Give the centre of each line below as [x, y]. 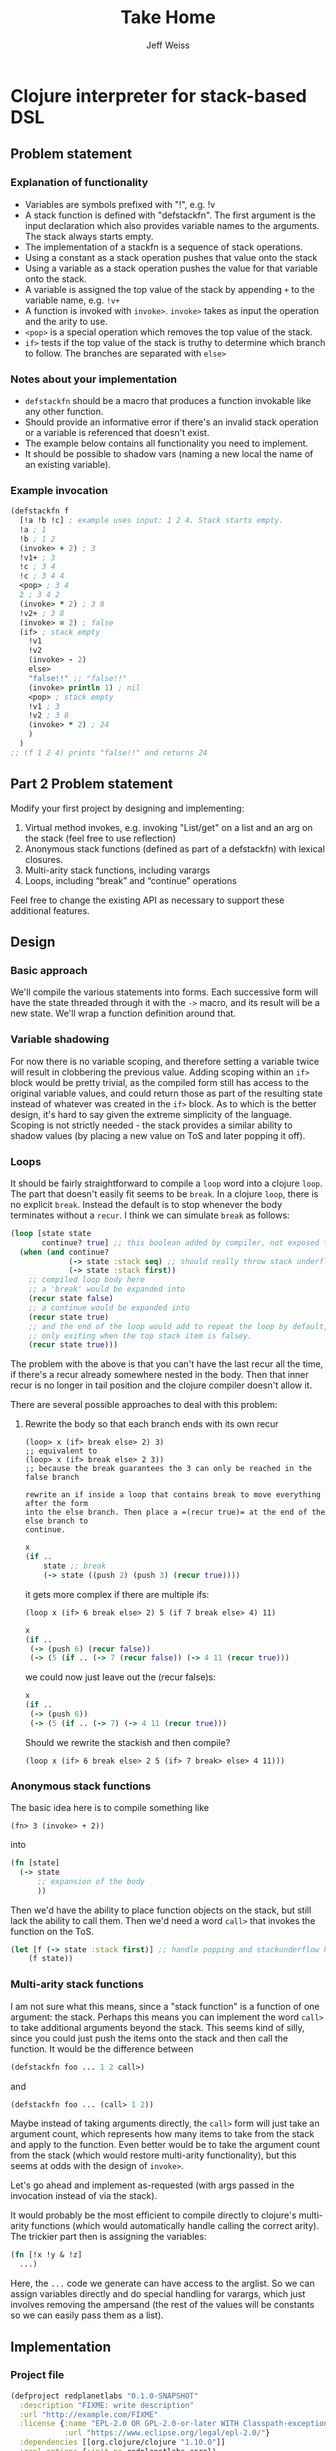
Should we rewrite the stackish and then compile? [127, 1742]
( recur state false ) [71, 1299]
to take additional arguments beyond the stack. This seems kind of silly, [157, 2027]
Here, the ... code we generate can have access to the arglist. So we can [162, 2283]
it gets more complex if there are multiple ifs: [117, 1594]
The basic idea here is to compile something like [110, 1808]
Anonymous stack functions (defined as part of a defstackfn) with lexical [174, 848]
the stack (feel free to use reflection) [100, 838]
